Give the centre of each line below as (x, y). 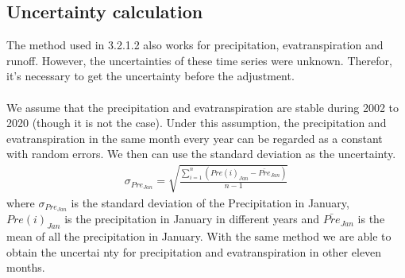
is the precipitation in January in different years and (192, 219)
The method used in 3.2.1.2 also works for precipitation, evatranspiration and (195, 45)
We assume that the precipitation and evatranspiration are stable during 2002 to (203, 107)
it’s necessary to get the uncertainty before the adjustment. (150, 76)
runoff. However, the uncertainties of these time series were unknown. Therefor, (199, 60)
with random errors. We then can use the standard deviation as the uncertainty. (201, 154)
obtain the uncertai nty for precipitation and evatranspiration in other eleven (194, 251)
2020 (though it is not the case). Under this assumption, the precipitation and (197, 123)
